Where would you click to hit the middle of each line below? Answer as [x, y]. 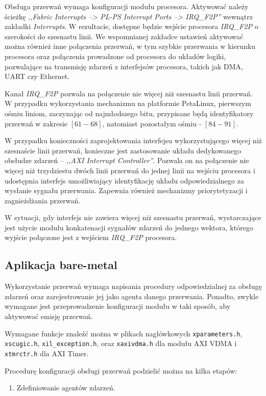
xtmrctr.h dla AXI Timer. [47, 353]
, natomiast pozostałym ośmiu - [152, 123]
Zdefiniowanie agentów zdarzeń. [66, 388]
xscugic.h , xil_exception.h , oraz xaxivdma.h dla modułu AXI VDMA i [121, 343]
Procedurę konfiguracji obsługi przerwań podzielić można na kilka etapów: [121, 370]
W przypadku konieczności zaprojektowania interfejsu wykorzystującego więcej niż [133, 140]
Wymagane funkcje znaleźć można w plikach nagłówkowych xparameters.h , [124, 333]
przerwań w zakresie [36, 123]
